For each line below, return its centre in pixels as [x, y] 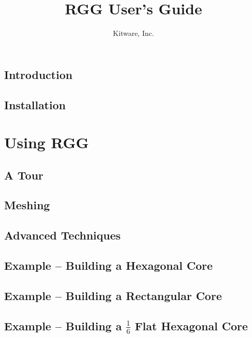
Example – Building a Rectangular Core [113, 295]
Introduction [38, 74]
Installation [35, 104]
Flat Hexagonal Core [191, 325]
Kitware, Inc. [133, 33]
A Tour [24, 175]
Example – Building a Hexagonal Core [109, 265]
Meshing [27, 205]
